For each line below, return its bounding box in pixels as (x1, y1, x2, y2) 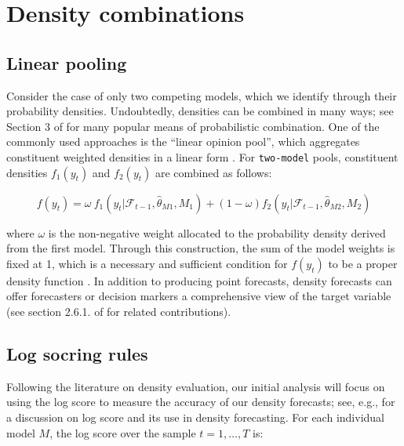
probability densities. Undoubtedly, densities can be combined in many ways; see (6, 103, 394, 119)
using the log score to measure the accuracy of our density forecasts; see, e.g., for (6, 393, 395, 410)
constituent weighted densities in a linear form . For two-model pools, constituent (6, 148, 399, 165)
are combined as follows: (155, 164, 272, 180)
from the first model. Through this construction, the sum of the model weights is (6, 240, 395, 256)
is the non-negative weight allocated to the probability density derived (48, 224, 386, 241)
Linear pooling (6, 50, 127, 74)
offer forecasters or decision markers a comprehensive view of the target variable (6, 288, 391, 304)
